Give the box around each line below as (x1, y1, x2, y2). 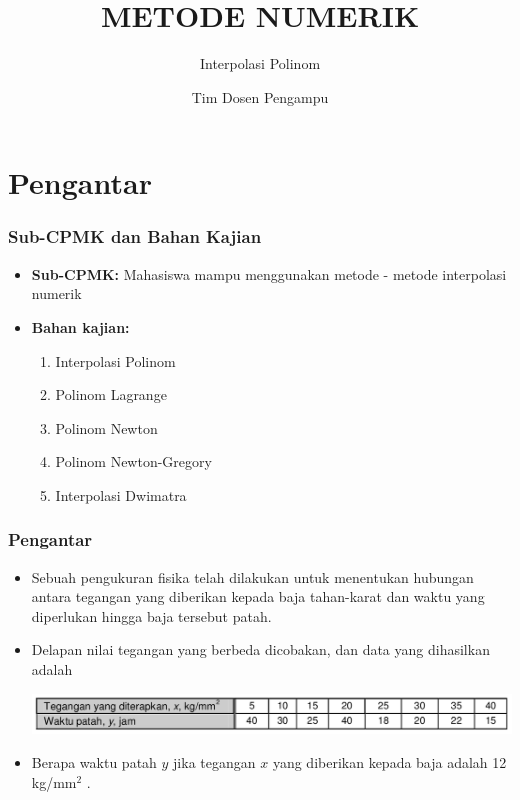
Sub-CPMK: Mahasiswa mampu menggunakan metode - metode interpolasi (31, 263, 507, 284)
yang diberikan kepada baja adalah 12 (272, 752, 507, 773)
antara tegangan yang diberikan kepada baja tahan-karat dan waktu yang (31, 586, 485, 607)
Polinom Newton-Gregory (55, 451, 212, 472)
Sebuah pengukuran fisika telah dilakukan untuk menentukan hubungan (31, 566, 474, 587)
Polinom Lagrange (55, 384, 167, 405)
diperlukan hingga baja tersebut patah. (31, 605, 272, 626)
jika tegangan (173, 752, 256, 773)
